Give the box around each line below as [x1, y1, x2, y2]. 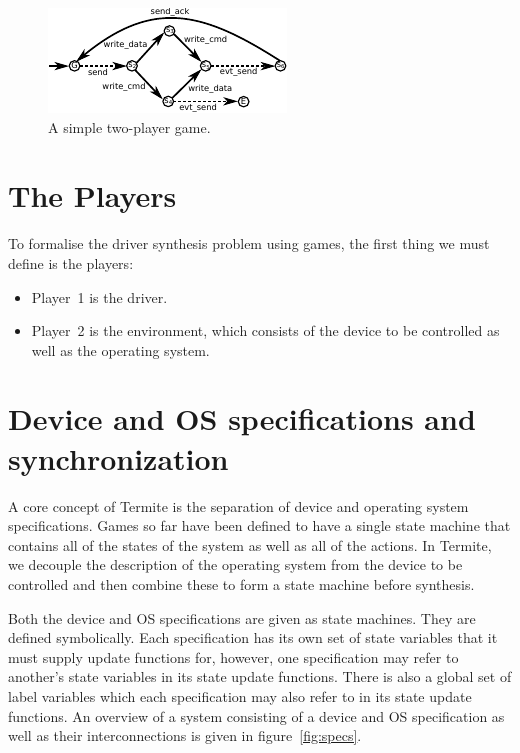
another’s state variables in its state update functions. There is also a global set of [8, 666, 512, 687]
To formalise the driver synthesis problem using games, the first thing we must [8, 233, 490, 254]
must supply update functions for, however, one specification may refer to [8, 646, 459, 667]
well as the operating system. [31, 339, 210, 360]
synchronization [8, 437, 229, 478]
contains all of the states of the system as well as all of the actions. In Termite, [8, 534, 492, 555]
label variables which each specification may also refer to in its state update [8, 685, 472, 706]
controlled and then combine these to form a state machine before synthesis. [8, 573, 475, 594]
